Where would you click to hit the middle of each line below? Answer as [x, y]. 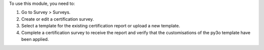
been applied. [35, 39]
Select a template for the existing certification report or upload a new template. [101, 26]
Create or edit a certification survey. [57, 19]
